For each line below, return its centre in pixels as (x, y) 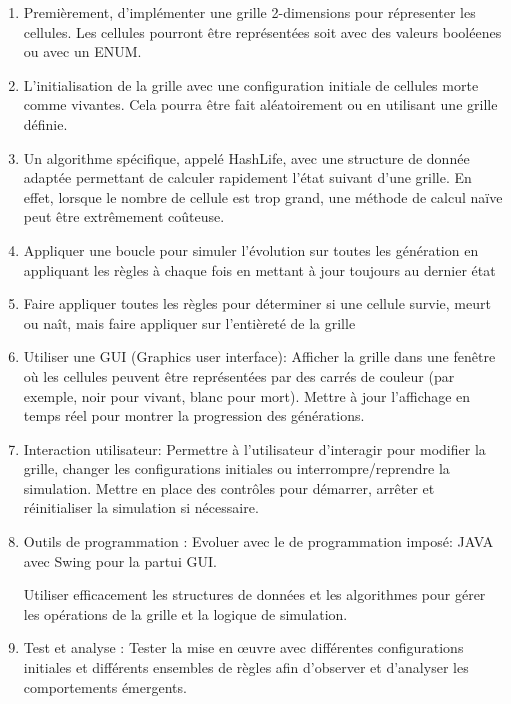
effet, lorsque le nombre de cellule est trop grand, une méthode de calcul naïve (263, 196)
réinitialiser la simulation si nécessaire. (141, 507)
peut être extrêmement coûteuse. (124, 216)
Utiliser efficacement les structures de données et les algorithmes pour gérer (254, 594)
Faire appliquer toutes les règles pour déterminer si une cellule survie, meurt (257, 303)
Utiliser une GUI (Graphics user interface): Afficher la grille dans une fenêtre (259, 356)
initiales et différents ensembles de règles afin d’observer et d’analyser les (246, 667)
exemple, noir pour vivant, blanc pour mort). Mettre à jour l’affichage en (247, 395)
